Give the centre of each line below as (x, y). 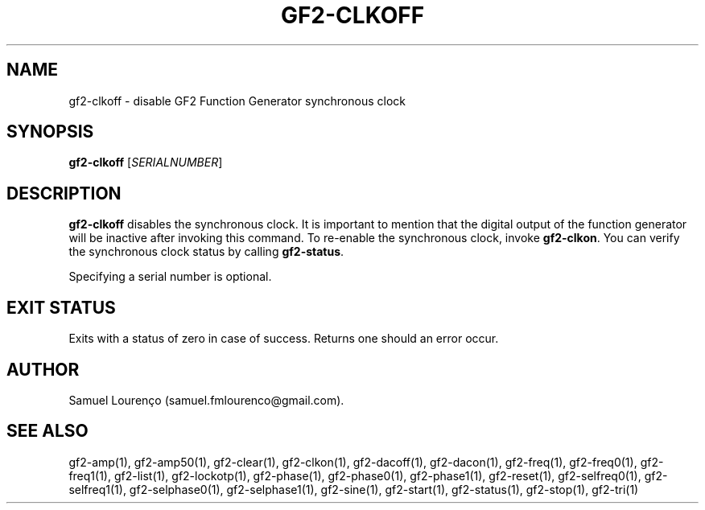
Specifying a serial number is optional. (170, 277)
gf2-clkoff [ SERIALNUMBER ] (146, 162)
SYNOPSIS (50, 132)
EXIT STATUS (61, 307)
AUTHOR (43, 369)
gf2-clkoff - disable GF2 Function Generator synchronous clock (237, 101)
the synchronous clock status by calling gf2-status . (206, 252)
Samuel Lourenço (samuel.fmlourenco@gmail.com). (206, 400)
